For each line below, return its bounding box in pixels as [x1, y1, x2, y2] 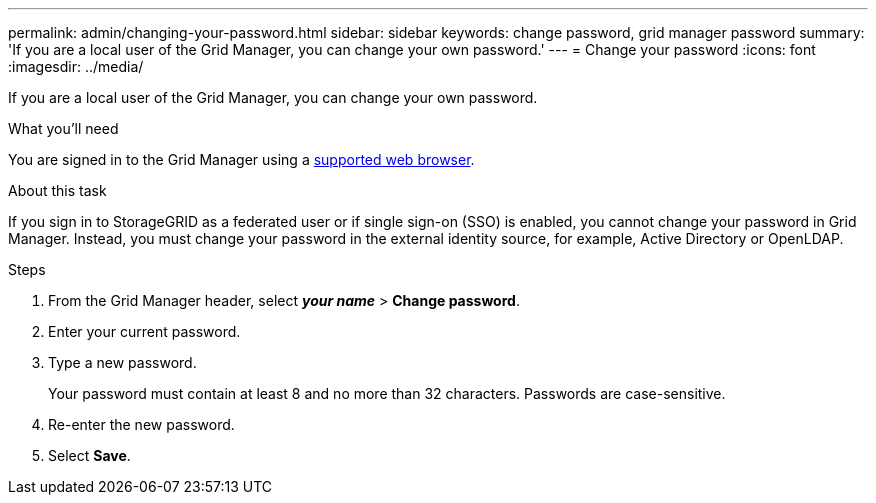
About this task [8, 182, 107, 199]
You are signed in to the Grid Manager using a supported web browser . [8, 151, 475, 168]
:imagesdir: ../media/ [8, 58, 144, 75]
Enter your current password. [48, 323, 241, 340]
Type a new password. [48, 354, 197, 371]
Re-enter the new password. [48, 416, 235, 433]
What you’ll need [8, 120, 119, 137]
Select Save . [48, 447, 131, 464]
